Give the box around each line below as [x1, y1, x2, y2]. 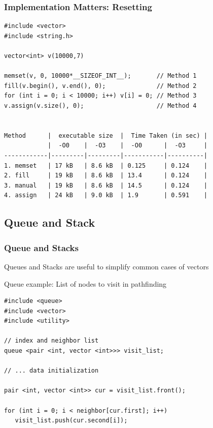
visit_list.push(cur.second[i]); [15, 417, 128, 424]
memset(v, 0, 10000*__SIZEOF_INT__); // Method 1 [4, 72, 197, 80]
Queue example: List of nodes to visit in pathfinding [4, 278, 167, 289]
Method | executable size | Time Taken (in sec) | [4, 132, 207, 139]
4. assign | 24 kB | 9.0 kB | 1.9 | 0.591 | [4, 192, 207, 199]
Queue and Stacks [4, 241, 79, 254]
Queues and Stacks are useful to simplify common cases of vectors [4, 261, 209, 271]
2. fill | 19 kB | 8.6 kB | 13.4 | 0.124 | [4, 172, 207, 179]
